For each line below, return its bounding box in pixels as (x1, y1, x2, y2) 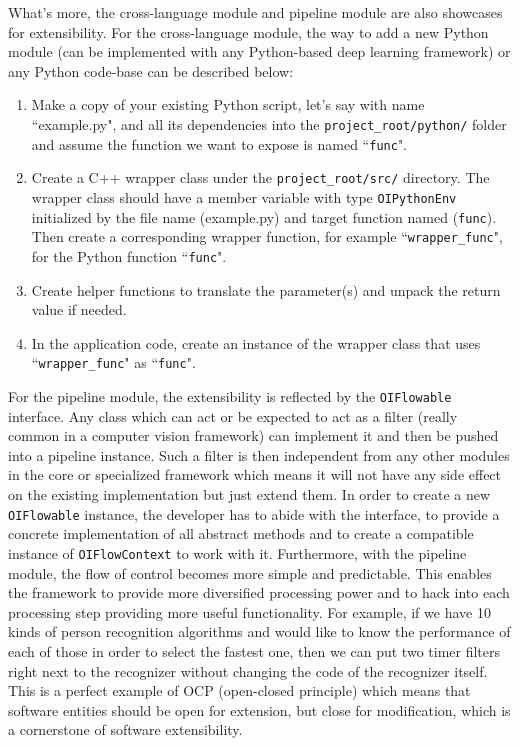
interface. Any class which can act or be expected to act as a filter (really (8, 405, 458, 426)
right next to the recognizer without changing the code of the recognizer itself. (8, 660, 488, 681)
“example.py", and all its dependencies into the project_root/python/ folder (31, 113, 507, 134)
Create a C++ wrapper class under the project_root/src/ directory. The (31, 167, 490, 188)
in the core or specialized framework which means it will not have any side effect (8, 464, 502, 485)
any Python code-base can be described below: (8, 60, 294, 81)
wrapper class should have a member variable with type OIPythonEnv (31, 186, 457, 207)
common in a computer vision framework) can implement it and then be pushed (8, 425, 499, 446)
